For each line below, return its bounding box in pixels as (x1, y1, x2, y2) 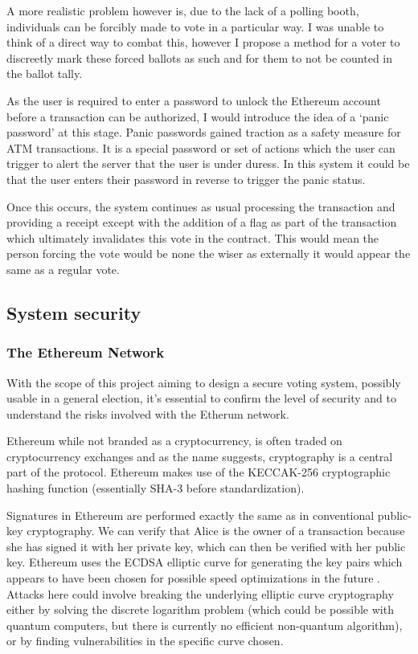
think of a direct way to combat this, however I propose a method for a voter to (6, 34, 400, 51)
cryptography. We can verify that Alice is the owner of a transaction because (27, 522, 405, 539)
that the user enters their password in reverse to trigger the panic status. (6, 170, 366, 187)
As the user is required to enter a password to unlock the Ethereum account (6, 92, 381, 108)
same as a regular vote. (6, 260, 120, 277)
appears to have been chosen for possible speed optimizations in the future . (6, 570, 380, 587)
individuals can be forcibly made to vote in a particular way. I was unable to (6, 18, 384, 35)
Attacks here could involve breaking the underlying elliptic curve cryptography (6, 585, 394, 602)
